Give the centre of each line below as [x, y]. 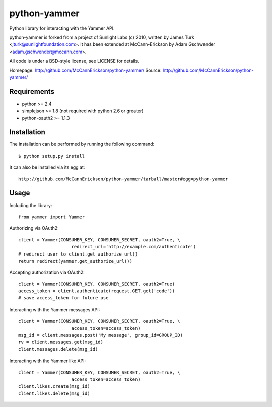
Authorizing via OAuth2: [34, 228]
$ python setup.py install [52, 156]
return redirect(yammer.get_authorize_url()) [76, 261]
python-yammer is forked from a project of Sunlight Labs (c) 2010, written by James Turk [102, 37]
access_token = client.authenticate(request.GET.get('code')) [97, 291]
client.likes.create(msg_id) [54, 387]
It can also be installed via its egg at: [47, 167]
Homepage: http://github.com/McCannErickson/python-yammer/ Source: [85, 70]
